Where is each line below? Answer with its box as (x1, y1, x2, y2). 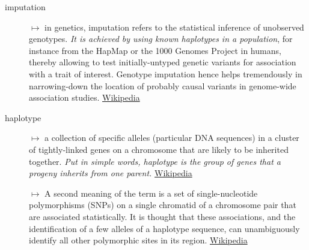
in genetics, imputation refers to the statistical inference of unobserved (44, 20, 304, 33)
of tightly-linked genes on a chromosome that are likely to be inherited (29, 143, 289, 155)
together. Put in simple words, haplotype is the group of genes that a (29, 155, 281, 167)
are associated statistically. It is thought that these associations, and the (29, 210, 296, 222)
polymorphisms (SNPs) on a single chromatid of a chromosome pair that (29, 198, 296, 211)
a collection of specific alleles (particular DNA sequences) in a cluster (44, 131, 299, 144)
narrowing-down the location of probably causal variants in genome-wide (29, 79, 296, 92)
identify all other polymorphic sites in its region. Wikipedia (29, 234, 248, 246)
